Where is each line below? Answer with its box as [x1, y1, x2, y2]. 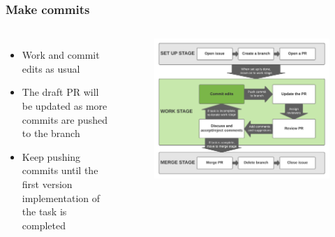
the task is [22, 204, 67, 219]
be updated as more [22, 99, 107, 113]
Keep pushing [22, 149, 81, 164]
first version [22, 176, 73, 191]
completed [22, 217, 66, 232]
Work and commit [22, 48, 100, 62]
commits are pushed [22, 112, 108, 127]
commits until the [22, 163, 98, 178]
